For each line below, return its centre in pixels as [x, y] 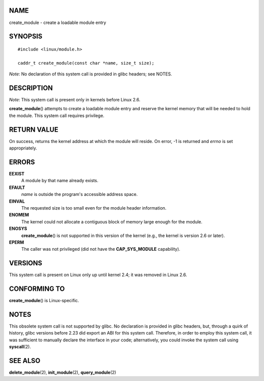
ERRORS [22, 162]
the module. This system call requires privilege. [57, 116]
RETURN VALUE [34, 130]
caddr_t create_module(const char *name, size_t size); [86, 63]
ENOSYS [18, 229]
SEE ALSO [25, 361]
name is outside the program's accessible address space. [79, 194]
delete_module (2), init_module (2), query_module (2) [63, 373]
